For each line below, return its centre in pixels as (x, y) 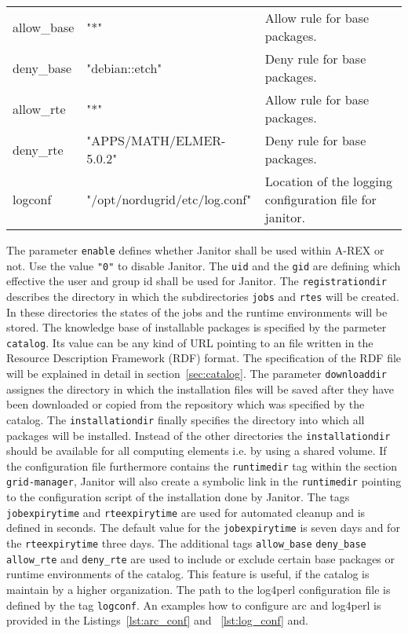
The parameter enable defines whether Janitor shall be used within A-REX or (195, 250)
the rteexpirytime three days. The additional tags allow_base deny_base (186, 543)
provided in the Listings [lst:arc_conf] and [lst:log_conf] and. (157, 620)
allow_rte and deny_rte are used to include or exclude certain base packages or (201, 558)
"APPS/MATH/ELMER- (156, 140)
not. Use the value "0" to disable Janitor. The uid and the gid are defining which (204, 265)
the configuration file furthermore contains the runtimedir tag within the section (202, 465)
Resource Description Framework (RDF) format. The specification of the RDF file (204, 358)
